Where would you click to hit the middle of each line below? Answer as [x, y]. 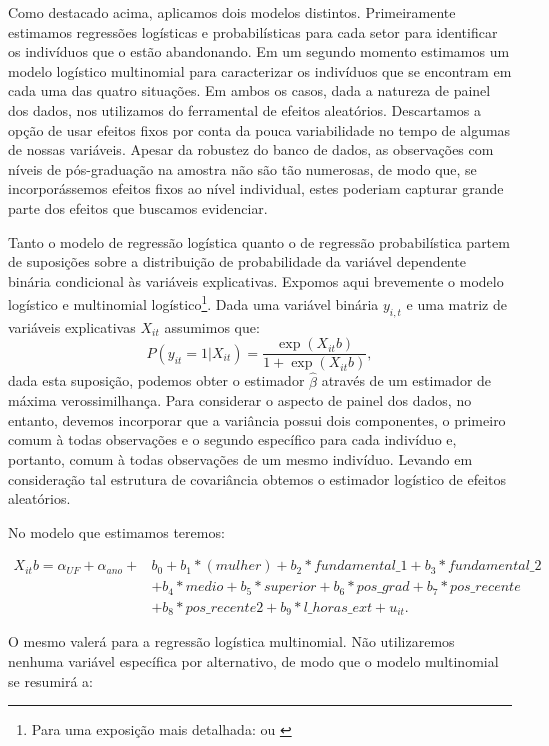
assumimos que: [212, 326]
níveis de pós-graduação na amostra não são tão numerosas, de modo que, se [242, 168]
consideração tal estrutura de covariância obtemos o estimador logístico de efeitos [257, 478]
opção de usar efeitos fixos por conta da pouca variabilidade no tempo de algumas [259, 129]
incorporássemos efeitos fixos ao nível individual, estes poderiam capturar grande [256, 188]
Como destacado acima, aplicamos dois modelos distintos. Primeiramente [232, 12]
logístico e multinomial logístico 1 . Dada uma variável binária [193, 302]
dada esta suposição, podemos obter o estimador [156, 380]
